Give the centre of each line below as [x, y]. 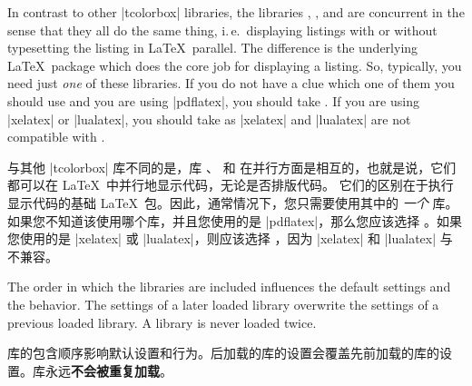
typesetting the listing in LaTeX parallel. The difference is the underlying [213, 48]
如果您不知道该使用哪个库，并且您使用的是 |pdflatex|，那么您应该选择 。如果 [235, 220]
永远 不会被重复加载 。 [108, 370]
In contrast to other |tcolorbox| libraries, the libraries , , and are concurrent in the [236, 12]
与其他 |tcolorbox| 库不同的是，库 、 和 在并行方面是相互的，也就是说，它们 [232, 167]
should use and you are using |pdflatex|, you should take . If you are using [213, 100]
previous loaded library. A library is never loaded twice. [162, 322]
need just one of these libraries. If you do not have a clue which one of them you [231, 83]
